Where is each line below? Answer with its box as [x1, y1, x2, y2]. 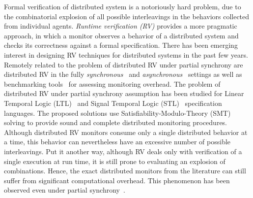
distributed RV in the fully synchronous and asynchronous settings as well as [4, 69, 242, 79]
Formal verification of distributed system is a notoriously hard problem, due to [4, 1, 241, 11]
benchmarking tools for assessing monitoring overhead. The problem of [4, 78, 221, 89]
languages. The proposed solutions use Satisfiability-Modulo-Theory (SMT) [4, 107, 231, 118]
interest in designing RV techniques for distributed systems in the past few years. [4, 49, 248, 60]
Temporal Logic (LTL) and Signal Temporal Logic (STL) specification [4, 98, 222, 108]
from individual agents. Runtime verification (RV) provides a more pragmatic [4, 21, 237, 31]
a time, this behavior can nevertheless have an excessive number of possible [4, 136, 231, 147]
